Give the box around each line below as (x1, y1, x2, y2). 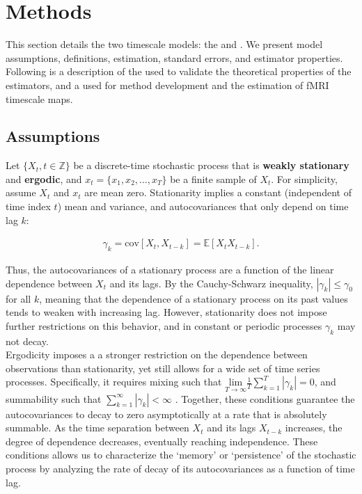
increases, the (285, 420, 343, 435)
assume (6, 185, 36, 200)
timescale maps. (6, 91, 73, 106)
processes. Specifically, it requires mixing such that (6, 374, 222, 389)
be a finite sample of (170, 171, 257, 186)
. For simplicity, (271, 171, 338, 186)
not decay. (6, 333, 49, 348)
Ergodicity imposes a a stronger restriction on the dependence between (6, 347, 308, 362)
